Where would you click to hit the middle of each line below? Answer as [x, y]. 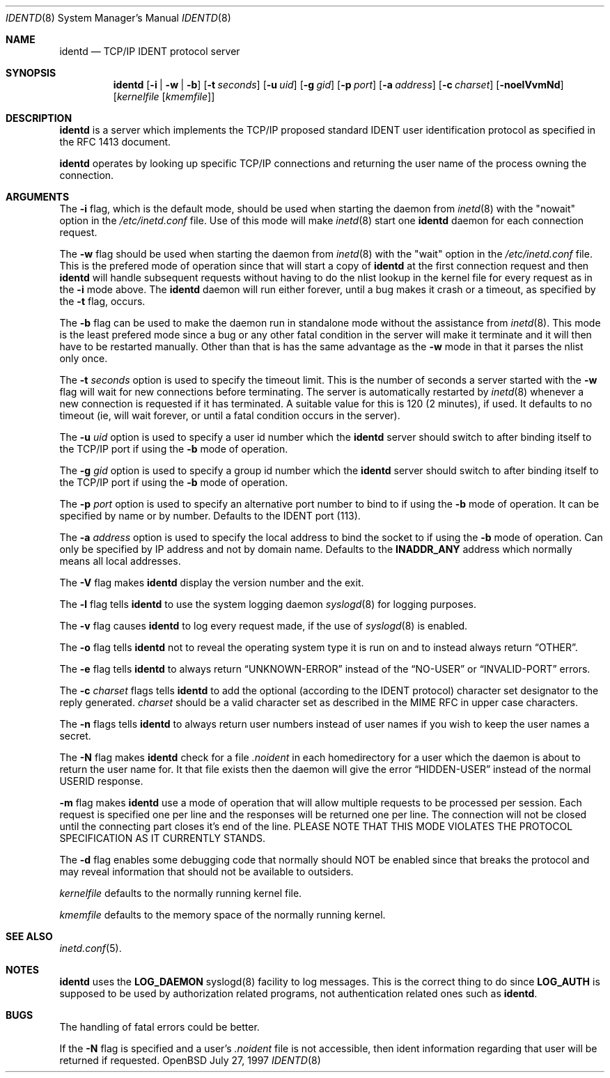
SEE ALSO [29, 936]
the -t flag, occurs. [102, 301]
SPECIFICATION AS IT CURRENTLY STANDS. [163, 838]
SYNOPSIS [31, 73]
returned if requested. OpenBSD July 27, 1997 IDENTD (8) [190, 1060]
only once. [84, 358]
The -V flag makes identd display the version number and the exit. [212, 583]
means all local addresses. [120, 561]
